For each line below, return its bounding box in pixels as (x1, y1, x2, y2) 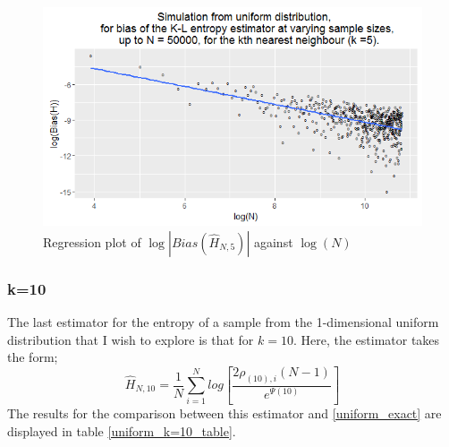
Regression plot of (43, 232, 141, 251)
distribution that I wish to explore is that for (7, 330, 254, 348)
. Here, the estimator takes (292, 330, 440, 348)
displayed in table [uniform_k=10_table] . (7, 421, 236, 440)
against (253, 232, 293, 251)
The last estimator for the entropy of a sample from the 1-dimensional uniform (7, 312, 439, 331)
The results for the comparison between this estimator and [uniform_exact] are (7, 404, 442, 423)
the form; (7, 348, 58, 366)
